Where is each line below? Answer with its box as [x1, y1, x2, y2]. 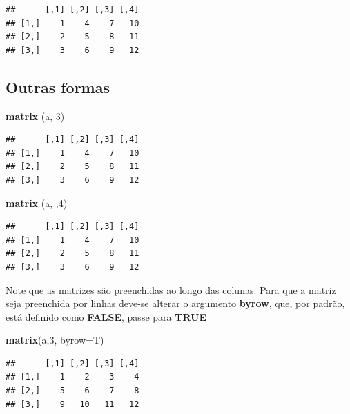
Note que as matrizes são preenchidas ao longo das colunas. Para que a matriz [6, 282, 336, 297]
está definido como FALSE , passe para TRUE [6, 309, 207, 324]
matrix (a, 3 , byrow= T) [6, 333, 104, 347]
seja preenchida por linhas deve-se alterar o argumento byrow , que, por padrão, [6, 296, 345, 310]
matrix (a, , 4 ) [6, 195, 68, 210]
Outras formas [6, 76, 110, 97]
